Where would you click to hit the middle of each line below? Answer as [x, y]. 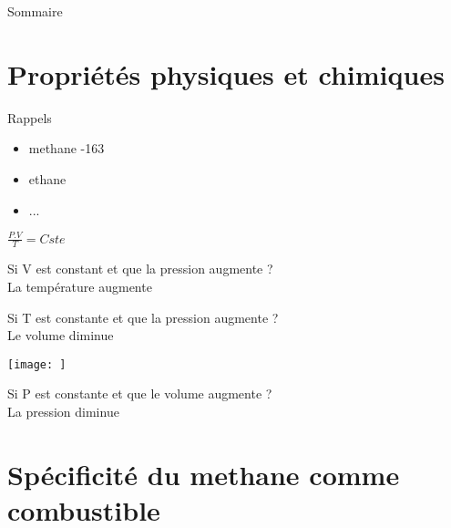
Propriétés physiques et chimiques [226, 73]
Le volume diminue [61, 335]
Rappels [30, 117]
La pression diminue [63, 412]
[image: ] [37, 364]
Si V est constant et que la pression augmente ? [140, 269]
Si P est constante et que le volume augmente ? [140, 393]
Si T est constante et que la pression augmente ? [143, 317]
